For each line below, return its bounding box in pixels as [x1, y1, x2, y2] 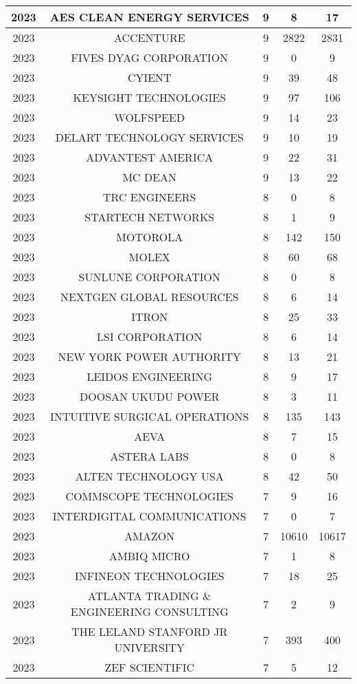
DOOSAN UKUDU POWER [80, 388, 220, 404]
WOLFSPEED [114, 109, 185, 125]
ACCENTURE [113, 30, 185, 45]
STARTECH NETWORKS [84, 209, 215, 225]
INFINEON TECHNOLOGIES [74, 568, 224, 584]
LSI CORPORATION [97, 329, 203, 344]
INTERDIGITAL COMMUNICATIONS [52, 508, 246, 524]
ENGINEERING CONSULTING [70, 604, 229, 619]
